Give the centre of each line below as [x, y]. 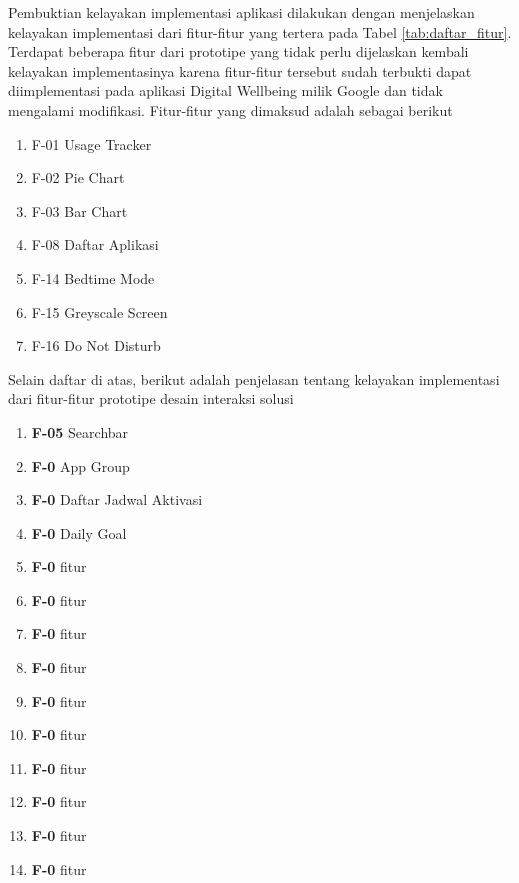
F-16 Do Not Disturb [96, 345]
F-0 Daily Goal [79, 532]
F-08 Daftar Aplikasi [95, 244]
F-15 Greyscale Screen [99, 311]
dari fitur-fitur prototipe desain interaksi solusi [151, 398]
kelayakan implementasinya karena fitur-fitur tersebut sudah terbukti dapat [240, 70]
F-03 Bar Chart [79, 210]
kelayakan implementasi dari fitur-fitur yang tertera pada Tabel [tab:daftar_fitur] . [260, 31]
